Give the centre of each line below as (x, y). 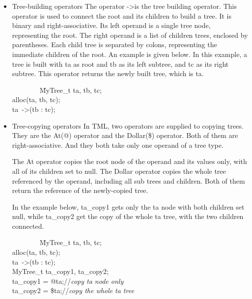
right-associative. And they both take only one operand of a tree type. (118, 145)
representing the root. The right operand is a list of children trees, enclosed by (130, 35)
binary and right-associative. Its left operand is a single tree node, (111, 25)
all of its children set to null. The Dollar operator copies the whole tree (119, 171)
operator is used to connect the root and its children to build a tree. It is (122, 15)
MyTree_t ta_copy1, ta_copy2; (60, 271)
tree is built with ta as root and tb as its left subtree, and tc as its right (120, 64)
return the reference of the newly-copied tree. (80, 190)
